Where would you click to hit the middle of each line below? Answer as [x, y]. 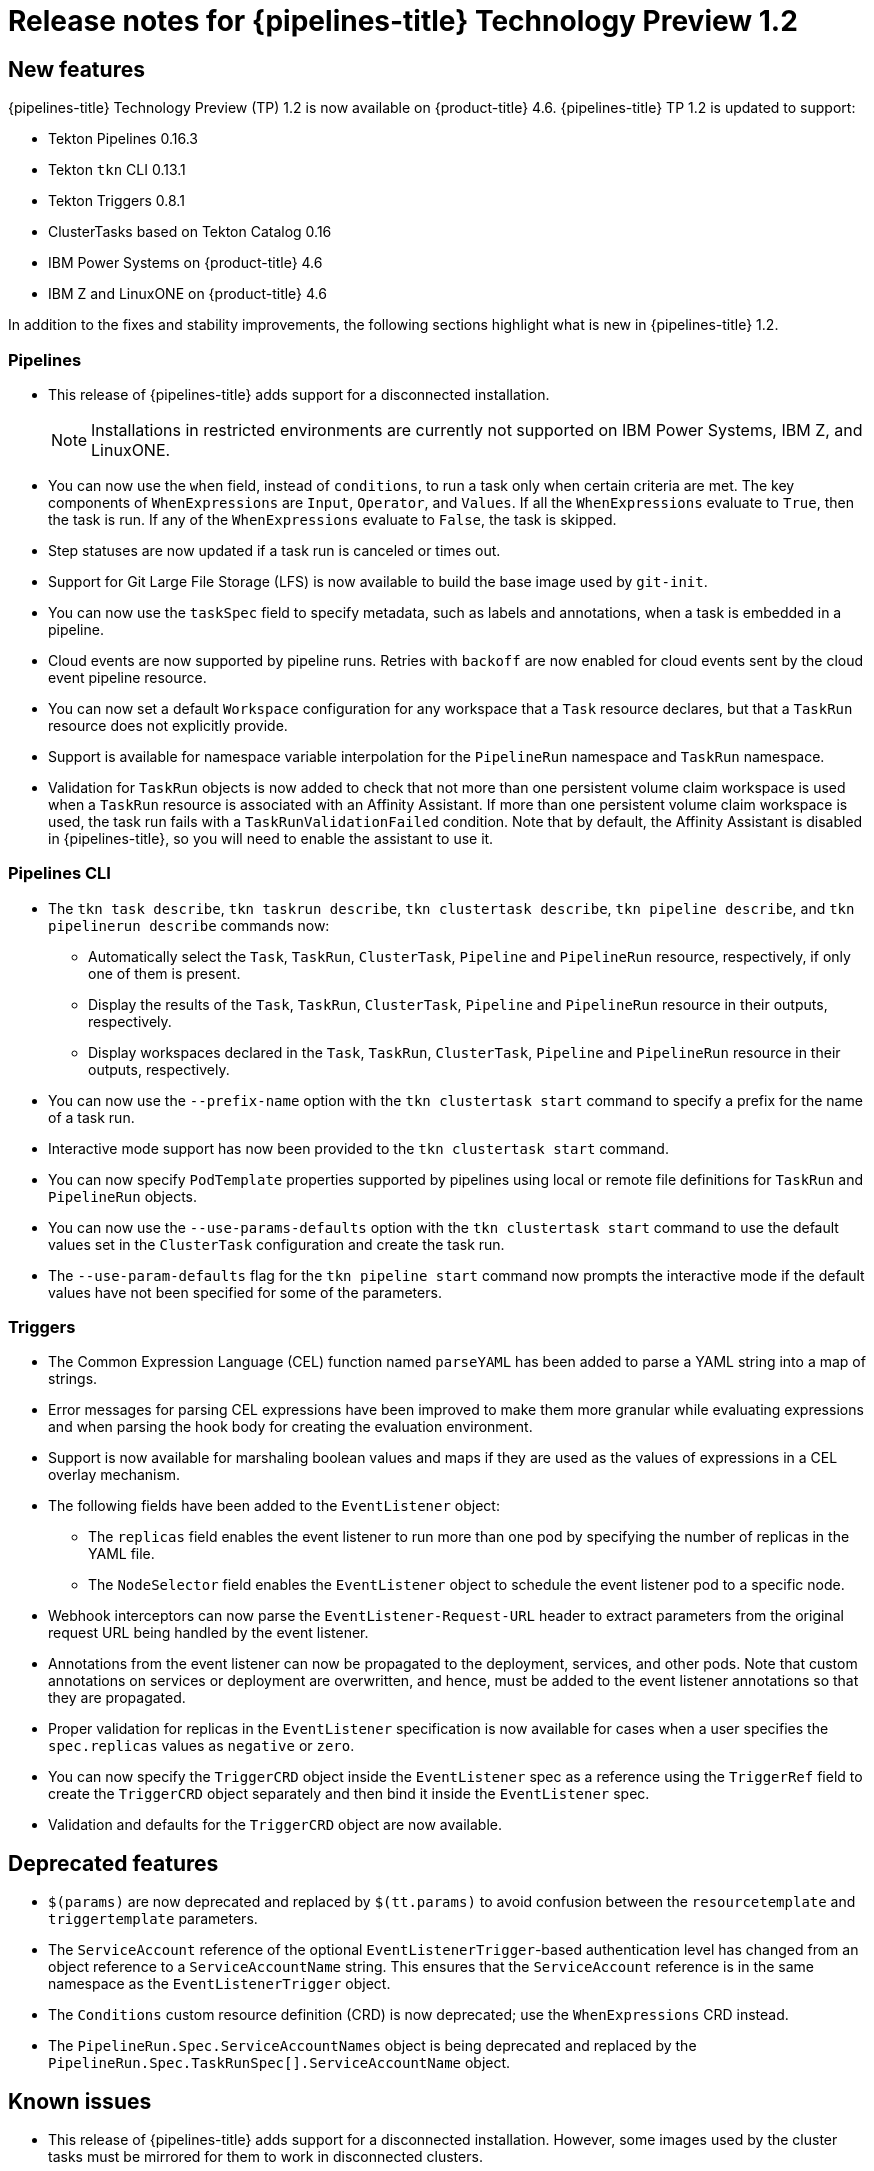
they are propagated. [117, 1698]
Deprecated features [113, 1863]
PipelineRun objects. [123, 1196]
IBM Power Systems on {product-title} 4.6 [185, 263]
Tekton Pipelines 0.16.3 [123, 139]
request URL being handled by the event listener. [208, 1633]
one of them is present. [164, 973]
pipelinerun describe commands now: [189, 925]
